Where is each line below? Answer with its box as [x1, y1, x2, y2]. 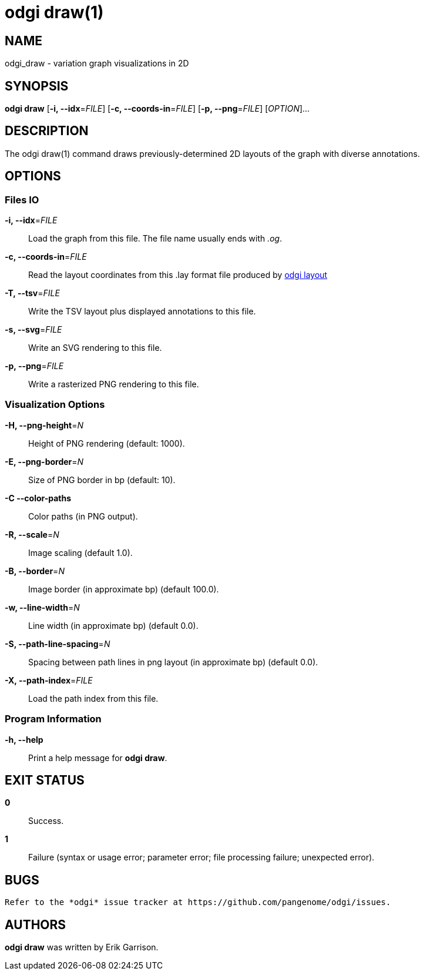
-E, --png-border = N [5, 456, 84, 467]
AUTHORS [5, 917, 66, 932]
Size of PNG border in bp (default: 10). [28, 474, 176, 485]
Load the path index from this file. [28, 693, 159, 703]
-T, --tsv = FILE [5, 288, 60, 299]
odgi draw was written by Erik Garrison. [5, 942, 159, 953]
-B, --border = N [5, 565, 65, 576]
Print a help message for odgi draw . [28, 752, 167, 763]
